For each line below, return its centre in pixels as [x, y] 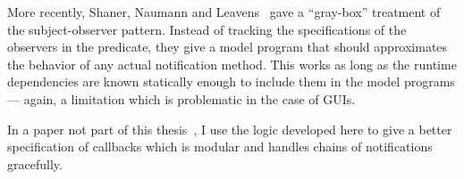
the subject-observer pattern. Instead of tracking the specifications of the [207, 29]
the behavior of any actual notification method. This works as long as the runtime [232, 64]
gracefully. [35, 163]
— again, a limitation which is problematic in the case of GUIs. [181, 98]
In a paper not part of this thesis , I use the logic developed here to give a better [230, 129]
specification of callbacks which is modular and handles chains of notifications [220, 146]
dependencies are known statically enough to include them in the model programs [231, 81]
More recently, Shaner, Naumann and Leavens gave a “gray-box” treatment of [224, 12]
